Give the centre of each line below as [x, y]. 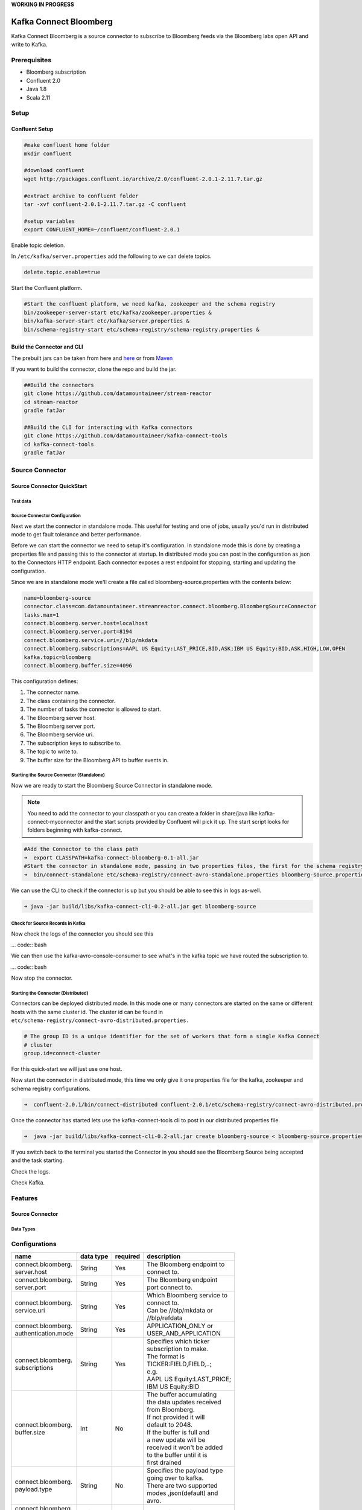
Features [24, 1198]
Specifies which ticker [178, 1341]
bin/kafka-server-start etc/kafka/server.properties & [106, 321]
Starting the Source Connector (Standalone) [58, 775]
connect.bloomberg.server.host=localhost [86, 623]
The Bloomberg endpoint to [186, 1264]
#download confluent [54, 170]
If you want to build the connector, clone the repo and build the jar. [94, 369]
